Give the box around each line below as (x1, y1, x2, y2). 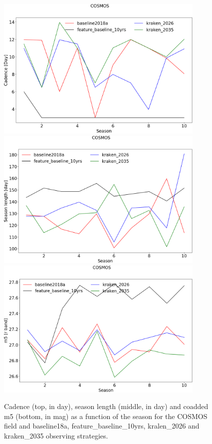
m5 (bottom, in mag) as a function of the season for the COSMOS (4, 411, 208, 421)
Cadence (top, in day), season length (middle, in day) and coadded (4, 401, 209, 412)
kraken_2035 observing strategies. (4, 430, 108, 441)
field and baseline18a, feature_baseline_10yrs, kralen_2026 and (4, 421, 200, 431)
